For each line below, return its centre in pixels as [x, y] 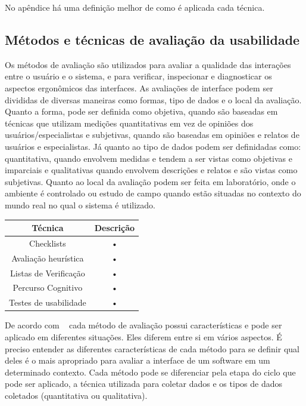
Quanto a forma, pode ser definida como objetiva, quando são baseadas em [141, 111]
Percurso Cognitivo [48, 287]
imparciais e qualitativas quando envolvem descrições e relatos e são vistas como [151, 170]
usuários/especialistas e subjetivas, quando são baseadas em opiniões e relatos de [152, 135]
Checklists [48, 243]
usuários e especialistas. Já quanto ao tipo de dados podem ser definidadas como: [153, 146]
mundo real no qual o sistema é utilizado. [80, 204]
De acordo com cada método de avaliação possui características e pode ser [143, 325]
